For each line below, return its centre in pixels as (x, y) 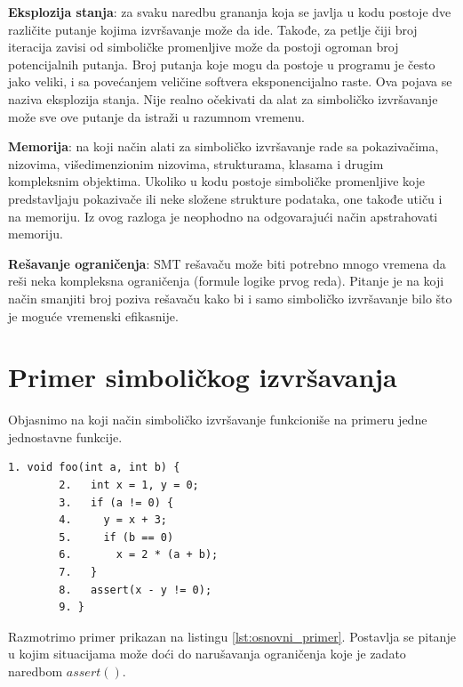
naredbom (36, 671)
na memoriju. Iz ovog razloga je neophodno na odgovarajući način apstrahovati (223, 216)
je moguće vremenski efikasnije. (93, 315)
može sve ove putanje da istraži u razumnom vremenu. (156, 116)
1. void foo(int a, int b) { (94, 468)
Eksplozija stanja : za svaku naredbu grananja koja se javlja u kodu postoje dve (230, 12)
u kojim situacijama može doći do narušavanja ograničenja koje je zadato (207, 654)
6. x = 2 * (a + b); (139, 555)
